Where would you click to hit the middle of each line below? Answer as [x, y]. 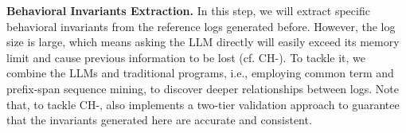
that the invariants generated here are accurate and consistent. [159, 120]
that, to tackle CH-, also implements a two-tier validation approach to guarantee [203, 104]
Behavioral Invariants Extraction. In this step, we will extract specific [188, 10]
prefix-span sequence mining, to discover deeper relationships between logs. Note [203, 88]
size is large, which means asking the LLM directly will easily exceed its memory [203, 42]
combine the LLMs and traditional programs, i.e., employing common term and [200, 73]
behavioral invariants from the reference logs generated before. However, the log [201, 26]
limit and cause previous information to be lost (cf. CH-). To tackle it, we [186, 57]
